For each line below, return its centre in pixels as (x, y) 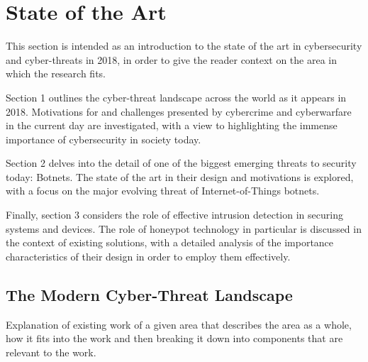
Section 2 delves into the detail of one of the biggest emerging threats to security (181, 163)
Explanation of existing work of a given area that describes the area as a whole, (179, 324)
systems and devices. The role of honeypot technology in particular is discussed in (184, 228)
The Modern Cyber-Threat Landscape (149, 294)
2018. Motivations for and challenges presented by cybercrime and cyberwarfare (179, 111)
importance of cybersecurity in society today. (104, 139)
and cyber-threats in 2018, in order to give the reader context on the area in (172, 59)
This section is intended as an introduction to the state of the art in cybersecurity (184, 46)
